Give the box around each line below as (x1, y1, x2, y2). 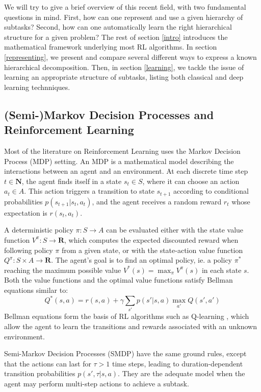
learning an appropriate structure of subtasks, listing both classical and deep (4, 72, 244, 82)
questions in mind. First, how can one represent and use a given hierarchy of (4, 11, 243, 22)
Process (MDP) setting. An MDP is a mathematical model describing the (4, 155, 234, 166)
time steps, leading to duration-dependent (112, 358, 243, 368)
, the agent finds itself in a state (21, 175, 122, 186)
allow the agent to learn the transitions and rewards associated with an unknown (4, 320, 257, 331)
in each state (201, 264, 242, 275)
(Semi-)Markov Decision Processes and (4, 106, 214, 122)
